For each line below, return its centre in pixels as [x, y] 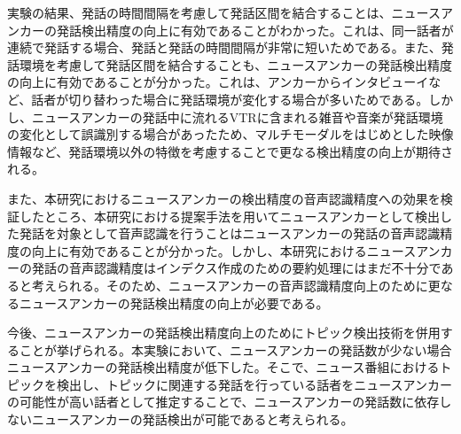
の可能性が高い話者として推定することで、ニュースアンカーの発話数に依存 [223, 402]
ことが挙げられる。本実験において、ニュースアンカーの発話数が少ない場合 [235, 349]
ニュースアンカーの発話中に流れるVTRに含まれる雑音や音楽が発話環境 [237, 116]
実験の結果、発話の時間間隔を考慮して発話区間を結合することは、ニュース [224, 12]
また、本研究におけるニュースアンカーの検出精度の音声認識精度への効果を [224, 198]
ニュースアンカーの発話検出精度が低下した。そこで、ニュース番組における [223, 367]
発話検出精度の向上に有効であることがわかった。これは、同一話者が [255, 30]
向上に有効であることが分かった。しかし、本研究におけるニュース [224, 250]
